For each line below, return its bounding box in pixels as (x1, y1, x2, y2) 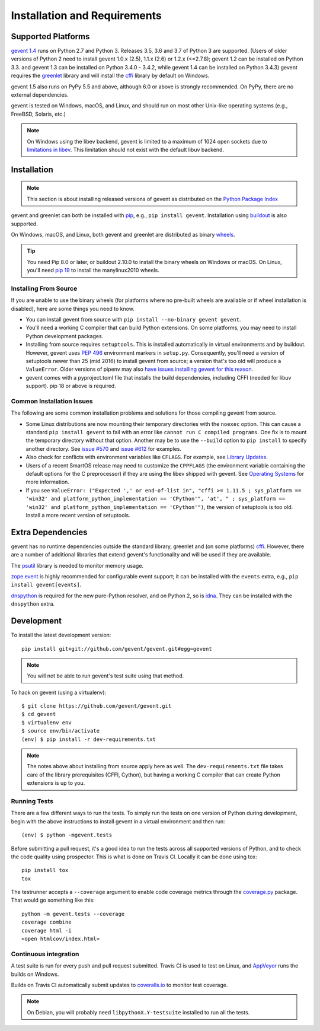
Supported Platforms (11, 31, 90, 42)
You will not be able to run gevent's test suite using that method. (27, 672, 184, 679)
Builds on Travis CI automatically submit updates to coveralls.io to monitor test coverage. (11, 981, 228, 988)
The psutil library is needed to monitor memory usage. (11, 562, 144, 569)
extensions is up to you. (27, 779, 85, 787)
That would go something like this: (11, 896, 95, 904)
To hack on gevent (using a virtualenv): (11, 689, 107, 696)
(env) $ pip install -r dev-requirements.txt (21, 736, 156, 743)
